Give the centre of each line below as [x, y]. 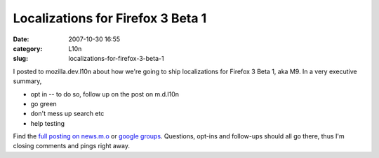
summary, [27, 81]
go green [44, 103]
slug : [20, 59]
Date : [21, 39]
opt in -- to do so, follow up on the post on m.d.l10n [105, 94]
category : [28, 48]
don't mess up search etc [67, 114]
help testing [48, 123]
